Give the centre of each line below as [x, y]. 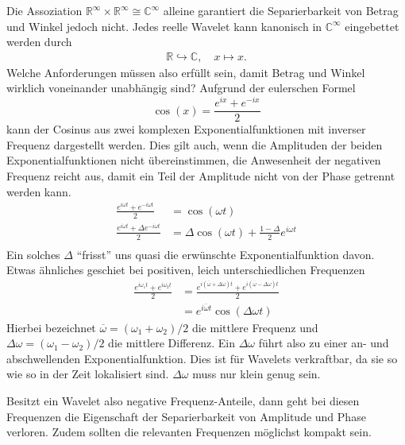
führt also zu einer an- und [324, 343]
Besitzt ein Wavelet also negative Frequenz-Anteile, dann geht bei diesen [183, 401]
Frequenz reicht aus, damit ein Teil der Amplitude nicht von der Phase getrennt [201, 175]
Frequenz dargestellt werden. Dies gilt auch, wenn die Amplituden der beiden [195, 144]
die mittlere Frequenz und [255, 327]
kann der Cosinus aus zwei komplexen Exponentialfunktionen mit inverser [186, 129]
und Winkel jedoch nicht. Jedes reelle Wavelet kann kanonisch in [164, 26]
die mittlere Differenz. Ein [172, 343]
